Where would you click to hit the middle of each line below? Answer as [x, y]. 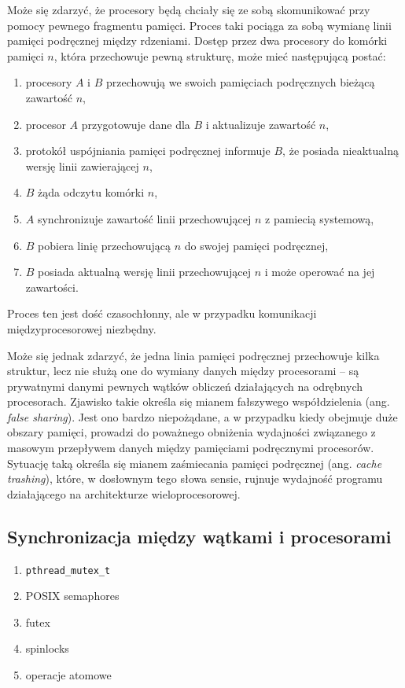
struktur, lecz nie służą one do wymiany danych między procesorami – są [183, 371]
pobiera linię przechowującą [104, 245]
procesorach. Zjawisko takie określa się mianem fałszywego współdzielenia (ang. [199, 401]
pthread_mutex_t [68, 570]
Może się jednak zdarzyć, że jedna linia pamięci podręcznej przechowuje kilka [193, 355]
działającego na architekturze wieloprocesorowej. [124, 493]
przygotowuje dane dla [136, 124]
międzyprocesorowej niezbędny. [82, 328]
